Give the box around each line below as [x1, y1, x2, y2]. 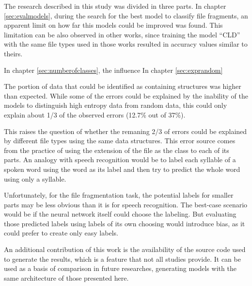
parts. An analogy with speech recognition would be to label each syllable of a [4, 154, 236, 165]
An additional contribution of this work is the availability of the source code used [4, 244, 246, 254]
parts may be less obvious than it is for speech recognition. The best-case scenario [4, 199, 248, 209]
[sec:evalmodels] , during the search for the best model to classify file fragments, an [4, 10, 248, 20]
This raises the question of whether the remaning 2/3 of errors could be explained [4, 126, 247, 136]
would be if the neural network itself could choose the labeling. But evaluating [4, 209, 236, 219]
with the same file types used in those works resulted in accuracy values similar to [4, 39, 248, 49]
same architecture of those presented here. [4, 272, 129, 283]
